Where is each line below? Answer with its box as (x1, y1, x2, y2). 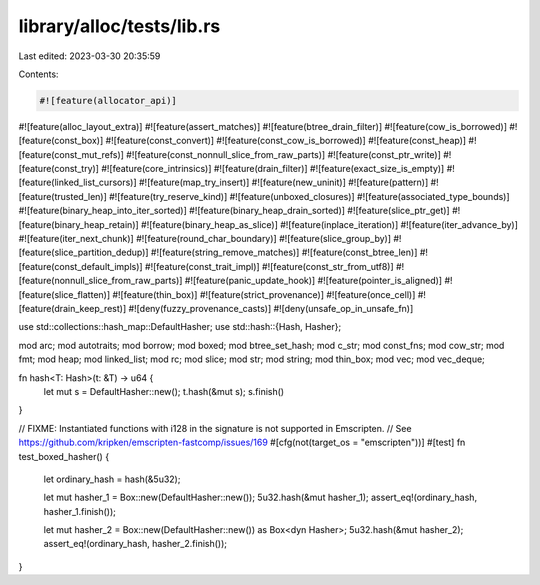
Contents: (18, 68, 59, 80)
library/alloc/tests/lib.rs (18, 15, 221, 37)
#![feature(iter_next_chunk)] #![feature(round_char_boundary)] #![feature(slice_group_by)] (18, 233, 392, 245)
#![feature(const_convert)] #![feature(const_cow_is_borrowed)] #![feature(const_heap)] (105, 135, 467, 147)
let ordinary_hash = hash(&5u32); (43, 473, 181, 485)
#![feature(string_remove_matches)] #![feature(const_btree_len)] (150, 246, 418, 259)
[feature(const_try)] (18, 163, 100, 175)
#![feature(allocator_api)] (39, 95, 177, 106)
